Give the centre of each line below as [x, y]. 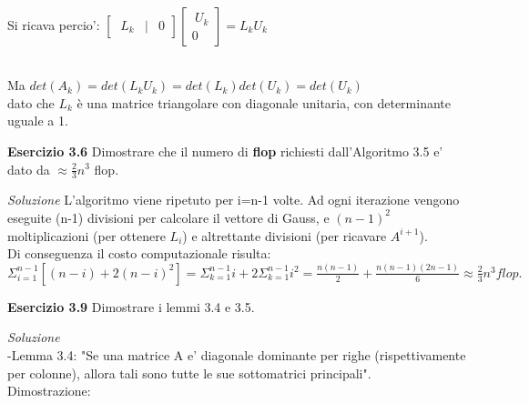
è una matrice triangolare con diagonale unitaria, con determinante [264, 102]
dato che [31, 102]
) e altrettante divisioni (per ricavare [285, 235]
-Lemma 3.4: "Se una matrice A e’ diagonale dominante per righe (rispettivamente [237, 354]
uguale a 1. [38, 121]
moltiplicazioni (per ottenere [86, 235]
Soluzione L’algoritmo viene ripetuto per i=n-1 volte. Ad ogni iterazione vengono [234, 200]
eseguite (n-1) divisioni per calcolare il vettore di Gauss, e [168, 217]
